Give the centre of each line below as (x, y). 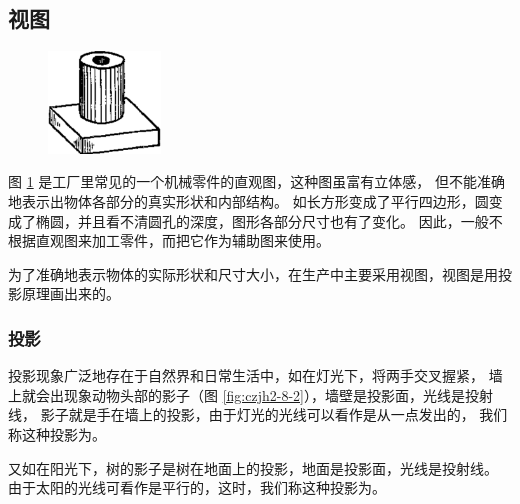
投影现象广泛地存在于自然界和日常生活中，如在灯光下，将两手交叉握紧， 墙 (255, 375)
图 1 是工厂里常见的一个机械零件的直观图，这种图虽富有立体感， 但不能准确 (256, 181)
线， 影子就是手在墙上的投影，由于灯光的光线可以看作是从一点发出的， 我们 (258, 414)
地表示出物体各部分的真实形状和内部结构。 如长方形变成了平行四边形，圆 (248, 200)
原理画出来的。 (70, 293)
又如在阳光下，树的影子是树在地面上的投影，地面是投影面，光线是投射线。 (253, 467)
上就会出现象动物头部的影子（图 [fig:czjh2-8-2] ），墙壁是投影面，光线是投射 (250, 394)
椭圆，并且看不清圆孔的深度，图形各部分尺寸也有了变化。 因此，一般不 (269, 220)
